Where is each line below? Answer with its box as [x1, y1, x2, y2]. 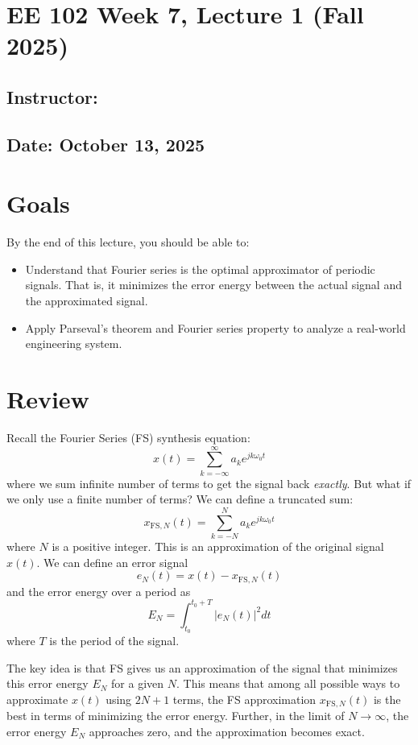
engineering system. [25, 335, 122, 352]
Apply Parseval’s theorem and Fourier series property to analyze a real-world [25, 319, 406, 336]
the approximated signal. [25, 292, 148, 309]
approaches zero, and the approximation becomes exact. [89, 722, 365, 739]
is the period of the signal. [49, 631, 180, 648]
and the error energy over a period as [6, 582, 191, 599]
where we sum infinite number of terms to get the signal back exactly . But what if [6, 474, 412, 491]
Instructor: [6, 84, 98, 109]
